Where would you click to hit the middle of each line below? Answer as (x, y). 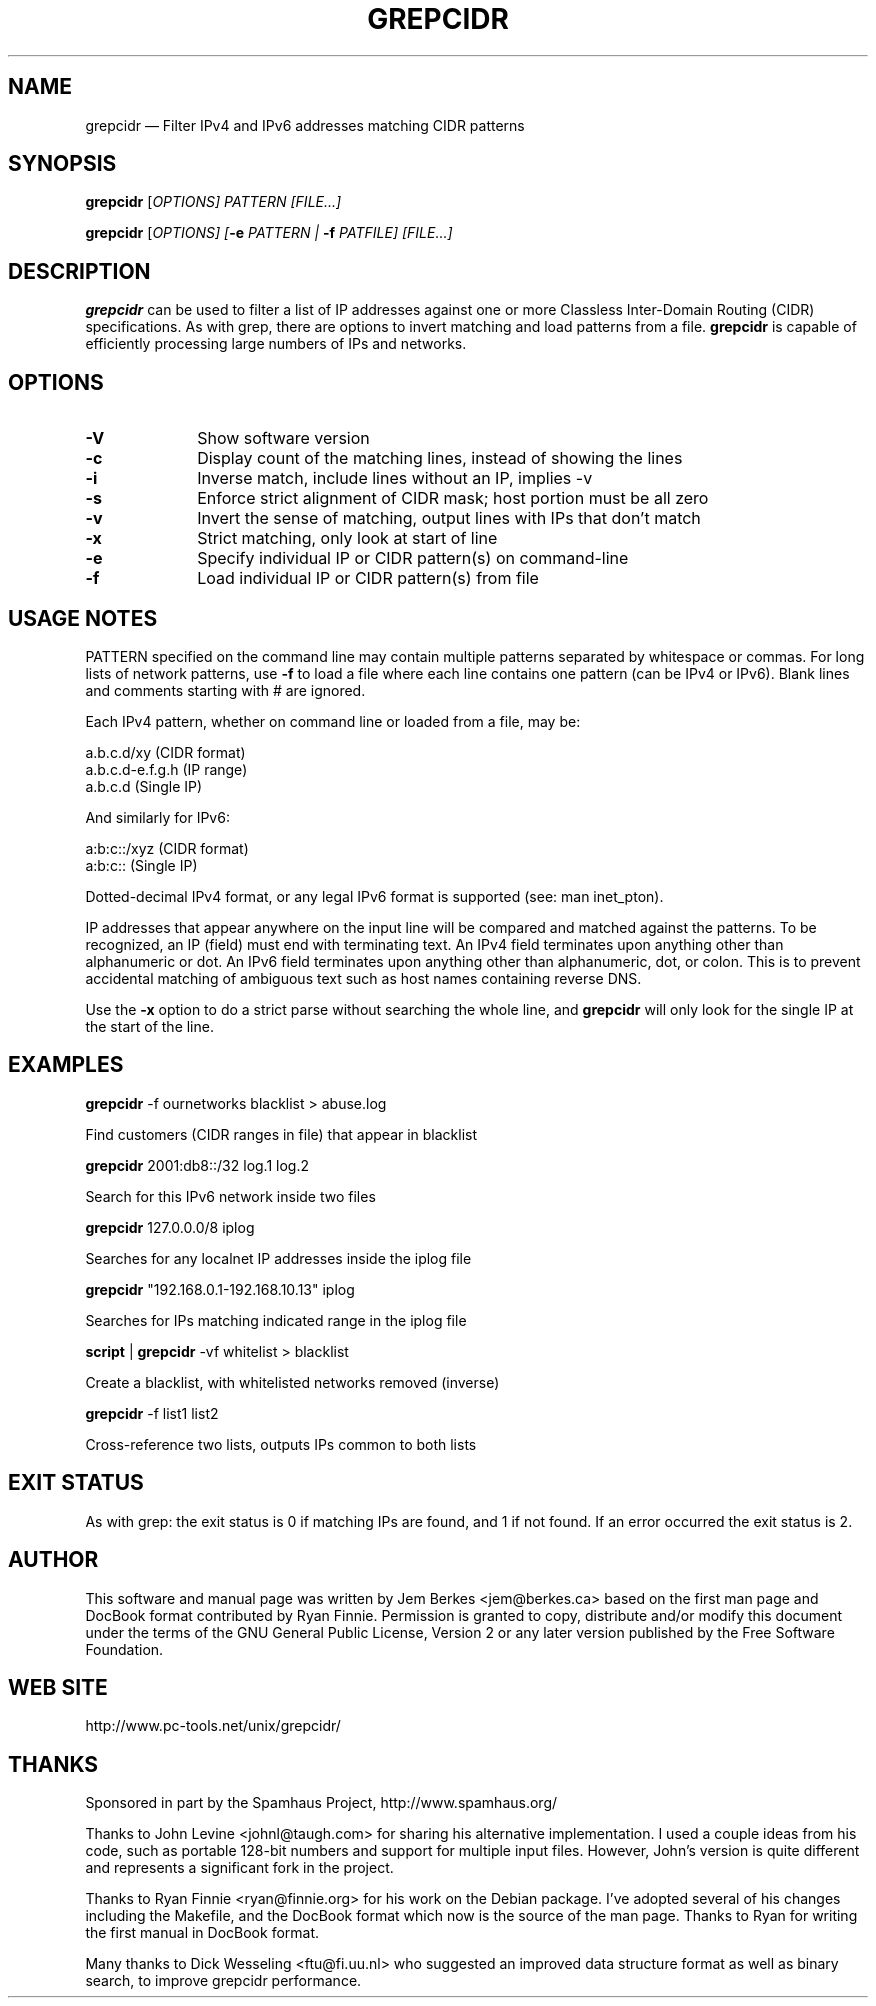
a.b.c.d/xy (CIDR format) (165, 752)
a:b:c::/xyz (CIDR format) (167, 848)
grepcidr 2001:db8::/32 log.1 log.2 (197, 1165)
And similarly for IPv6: (157, 817)
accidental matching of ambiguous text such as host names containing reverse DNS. (363, 978)
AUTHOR (53, 1560)
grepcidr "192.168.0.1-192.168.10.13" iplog (220, 1289)
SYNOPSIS (62, 164)
